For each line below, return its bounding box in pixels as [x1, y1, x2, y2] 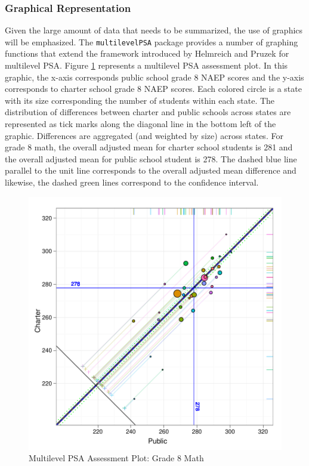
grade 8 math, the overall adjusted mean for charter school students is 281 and [5, 141, 293, 153]
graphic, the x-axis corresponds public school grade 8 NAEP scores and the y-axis [5, 70, 304, 83]
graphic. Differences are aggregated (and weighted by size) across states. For [5, 129, 283, 141]
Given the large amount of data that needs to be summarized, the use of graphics [5, 24, 303, 36]
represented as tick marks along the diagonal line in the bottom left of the [5, 118, 276, 130]
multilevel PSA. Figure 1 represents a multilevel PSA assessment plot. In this [5, 59, 288, 72]
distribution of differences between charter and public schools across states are [5, 106, 291, 118]
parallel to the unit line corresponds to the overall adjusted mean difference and [5, 164, 296, 177]
